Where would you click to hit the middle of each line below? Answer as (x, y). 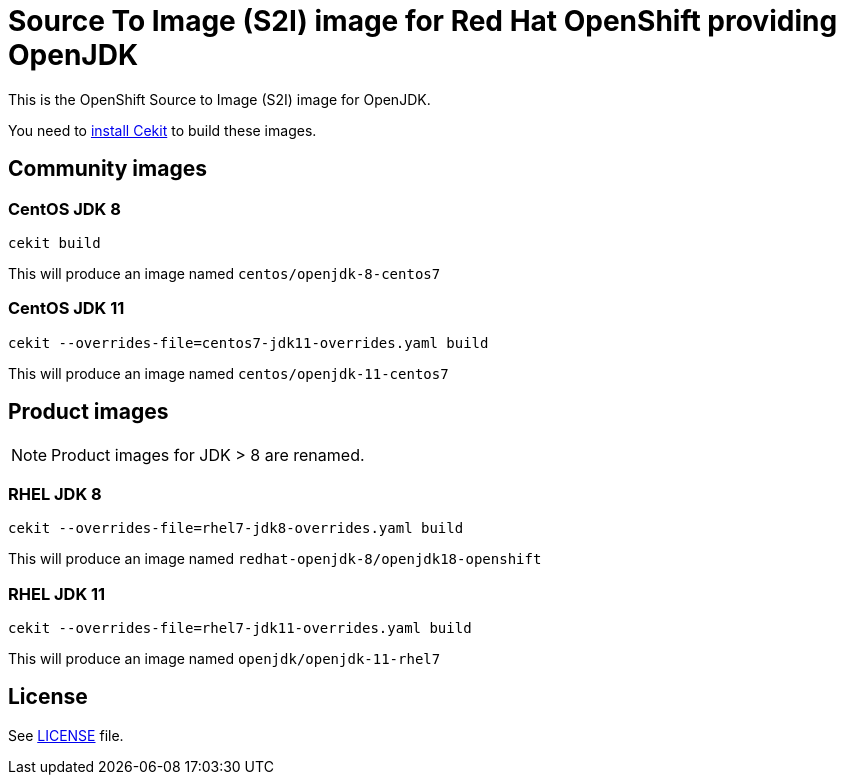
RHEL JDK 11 (57, 593)
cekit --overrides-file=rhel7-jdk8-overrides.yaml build (236, 528)
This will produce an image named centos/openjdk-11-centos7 (228, 373)
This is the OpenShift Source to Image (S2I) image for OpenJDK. (219, 99)
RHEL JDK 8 (55, 493)
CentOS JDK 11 (66, 308)
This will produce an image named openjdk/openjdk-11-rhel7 (224, 659)
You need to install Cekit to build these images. (162, 130)
